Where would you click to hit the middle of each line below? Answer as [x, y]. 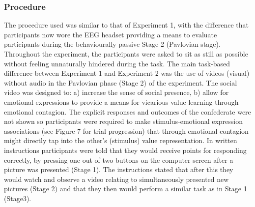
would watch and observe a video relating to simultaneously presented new [116, 179]
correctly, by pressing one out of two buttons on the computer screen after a [119, 160]
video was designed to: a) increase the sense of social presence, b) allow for [116, 92]
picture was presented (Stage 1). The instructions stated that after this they [119, 169]
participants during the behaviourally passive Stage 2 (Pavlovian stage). [112, 44]
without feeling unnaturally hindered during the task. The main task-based [117, 63]
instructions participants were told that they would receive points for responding [125, 150]
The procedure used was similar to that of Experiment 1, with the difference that [126, 25]
